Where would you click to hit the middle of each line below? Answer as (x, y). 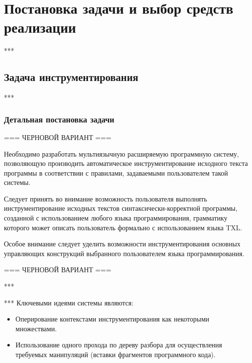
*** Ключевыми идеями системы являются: (69, 302)
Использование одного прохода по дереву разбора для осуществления (119, 345)
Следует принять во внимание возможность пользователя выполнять (105, 198)
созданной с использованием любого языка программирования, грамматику (116, 218)
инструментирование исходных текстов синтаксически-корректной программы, (121, 208)
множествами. (36, 328)
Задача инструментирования (71, 77)
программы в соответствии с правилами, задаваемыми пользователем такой (116, 172)
